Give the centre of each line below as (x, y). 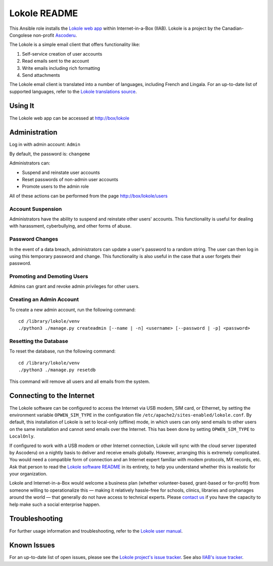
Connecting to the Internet (52, 396)
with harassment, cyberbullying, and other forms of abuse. (70, 226)
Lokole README (44, 13)
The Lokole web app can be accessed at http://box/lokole (70, 118)
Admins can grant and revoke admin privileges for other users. (75, 286)
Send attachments (41, 75)
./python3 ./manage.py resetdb (57, 370)
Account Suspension (36, 209)
